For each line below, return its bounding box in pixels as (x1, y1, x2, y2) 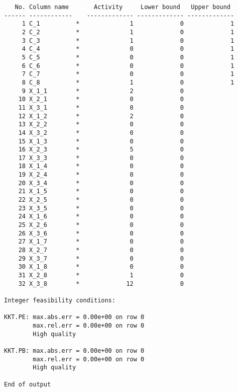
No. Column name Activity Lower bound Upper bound (15, 4, 231, 11)
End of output (4, 380, 51, 388)
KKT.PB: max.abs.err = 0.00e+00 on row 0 (4, 347, 145, 354)
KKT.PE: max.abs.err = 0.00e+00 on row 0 (4, 313, 145, 321)
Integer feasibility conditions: (4, 296, 115, 304)
